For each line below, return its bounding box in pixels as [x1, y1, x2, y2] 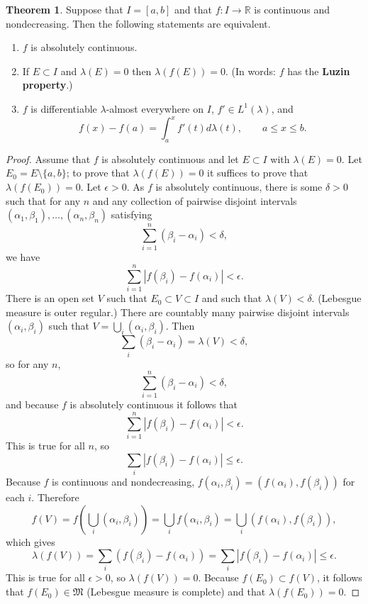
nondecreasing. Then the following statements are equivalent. [6, 16, 271, 30]
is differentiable [30, 101, 97, 116]
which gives [6, 534, 55, 549]
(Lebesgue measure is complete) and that [87, 584, 266, 599]
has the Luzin [287, 63, 350, 78]
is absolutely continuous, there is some [155, 179, 323, 194]
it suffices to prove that [207, 165, 308, 180]
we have [6, 250, 40, 264]
